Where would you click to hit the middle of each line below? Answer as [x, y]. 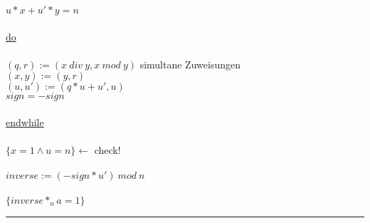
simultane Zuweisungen [190, 64]
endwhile [25, 121]
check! [107, 150]
